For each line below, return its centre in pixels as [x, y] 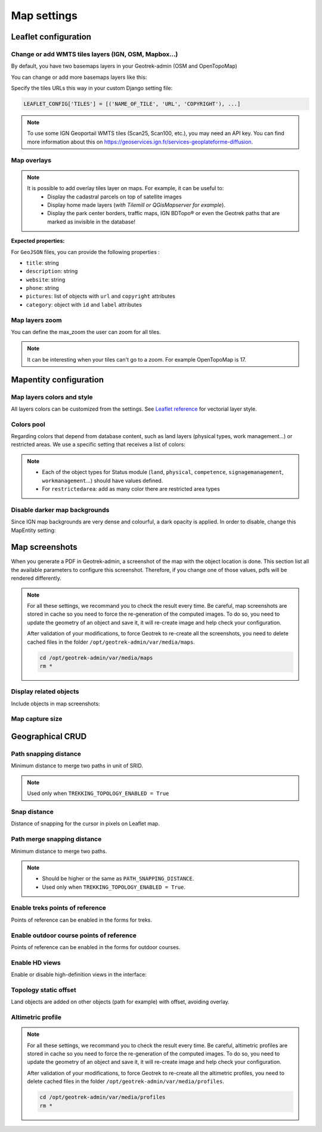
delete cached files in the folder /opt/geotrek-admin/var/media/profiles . [126, 1081]
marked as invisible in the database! [92, 222]
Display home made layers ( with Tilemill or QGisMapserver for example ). [137, 205]
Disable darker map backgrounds [60, 510]
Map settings [44, 16]
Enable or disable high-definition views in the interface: [79, 975]
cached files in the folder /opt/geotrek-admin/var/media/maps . [111, 642]
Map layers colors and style [52, 397]
